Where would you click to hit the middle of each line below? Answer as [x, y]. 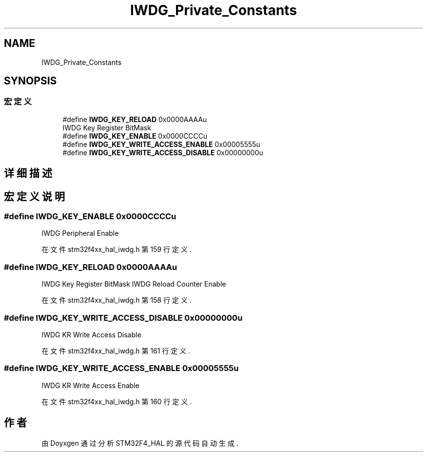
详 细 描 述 [28, 173]
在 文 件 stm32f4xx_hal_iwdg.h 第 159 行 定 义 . [116, 249]
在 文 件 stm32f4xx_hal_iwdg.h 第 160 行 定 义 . [117, 401]
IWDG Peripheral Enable [80, 233]
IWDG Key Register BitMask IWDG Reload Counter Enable [134, 284]
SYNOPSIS [30, 81]
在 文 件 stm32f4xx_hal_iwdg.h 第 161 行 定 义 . [116, 351]
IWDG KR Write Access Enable [90, 385]
